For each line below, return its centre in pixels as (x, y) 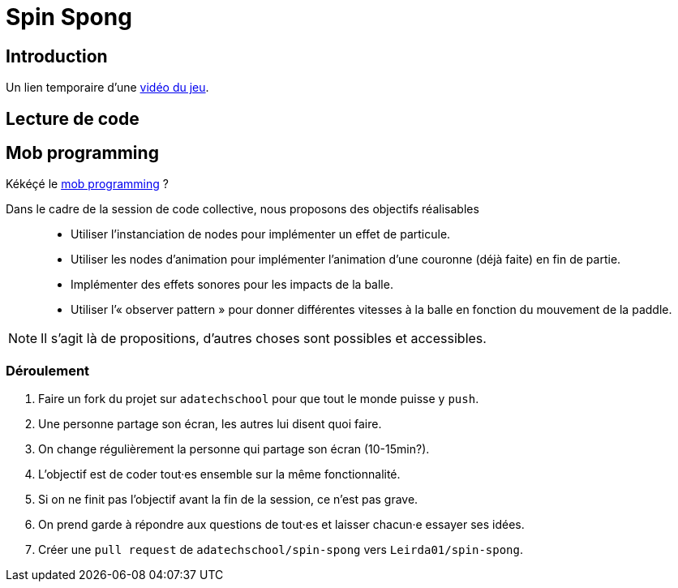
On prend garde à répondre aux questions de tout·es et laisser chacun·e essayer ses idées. (281, 525)
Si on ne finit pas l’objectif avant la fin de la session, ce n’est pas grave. (228, 500)
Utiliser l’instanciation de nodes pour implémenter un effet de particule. (261, 234)
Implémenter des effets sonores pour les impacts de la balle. (232, 285)
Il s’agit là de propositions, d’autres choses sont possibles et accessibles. (264, 339)
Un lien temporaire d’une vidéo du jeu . (107, 88)
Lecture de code (73, 118)
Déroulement (48, 370)
